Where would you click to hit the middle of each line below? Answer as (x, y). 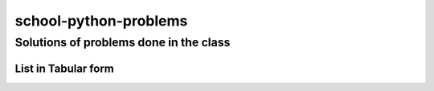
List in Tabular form (64, 68)
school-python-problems (101, 21)
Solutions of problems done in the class (123, 42)
